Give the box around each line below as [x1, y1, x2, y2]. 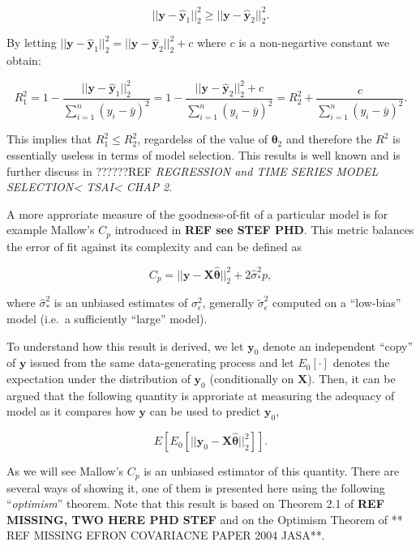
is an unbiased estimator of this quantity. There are [144, 463, 400, 480]
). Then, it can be [307, 369, 396, 386]
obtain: [6, 52, 41, 69]
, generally [202, 294, 255, 311]
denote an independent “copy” [262, 337, 414, 354]
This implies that [6, 130, 92, 147]
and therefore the [285, 130, 372, 147]
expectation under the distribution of [6, 369, 191, 386]
